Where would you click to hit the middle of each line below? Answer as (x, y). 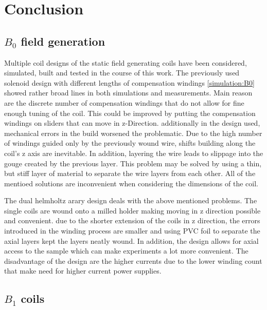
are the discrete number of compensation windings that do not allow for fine (124, 102)
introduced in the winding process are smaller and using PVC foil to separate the (132, 231)
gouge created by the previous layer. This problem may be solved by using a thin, (133, 163)
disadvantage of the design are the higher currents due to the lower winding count (133, 260)
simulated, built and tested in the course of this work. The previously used (122, 73)
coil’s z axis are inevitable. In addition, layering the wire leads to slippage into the (134, 153)
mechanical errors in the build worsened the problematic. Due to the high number (133, 133)
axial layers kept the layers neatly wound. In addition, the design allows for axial (131, 240)
